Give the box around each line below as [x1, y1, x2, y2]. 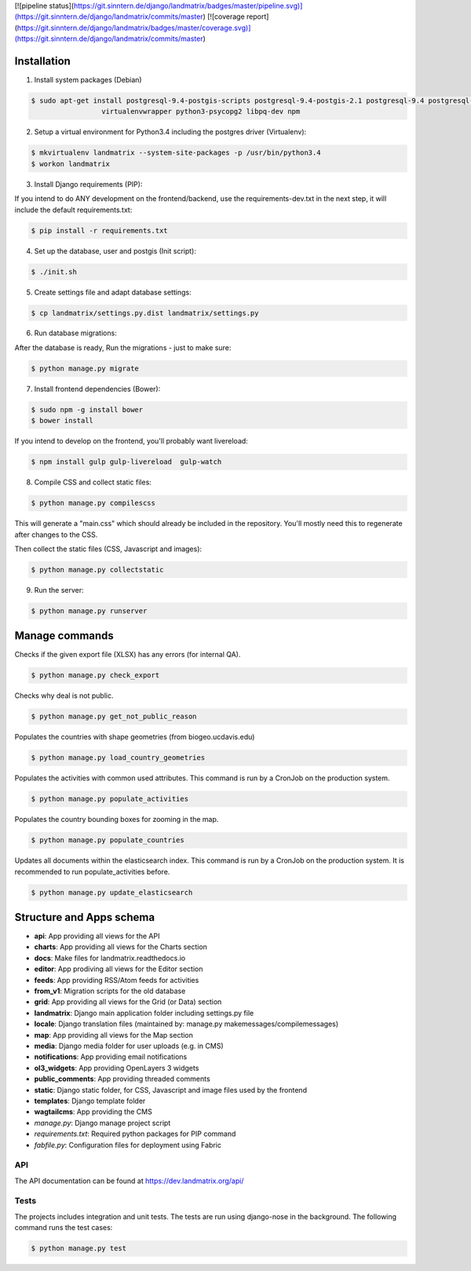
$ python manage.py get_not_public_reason [31, 712, 197, 721]
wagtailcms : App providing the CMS [34, 1107, 152, 1116]
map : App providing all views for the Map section [34, 1030, 194, 1039]
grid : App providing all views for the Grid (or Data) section [34, 997, 222, 1006]
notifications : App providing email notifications [34, 1052, 188, 1061]
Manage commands [14, 629, 114, 643]
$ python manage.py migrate [31, 363, 139, 373]
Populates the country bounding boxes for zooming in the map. [14, 815, 219, 824]
